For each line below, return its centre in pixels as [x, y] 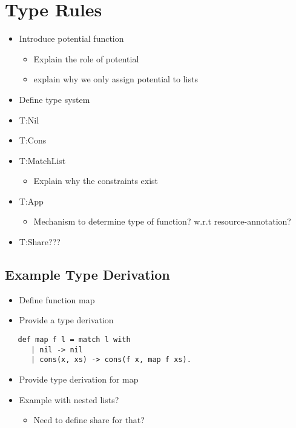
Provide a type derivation [66, 320]
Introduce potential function [71, 38]
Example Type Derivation [87, 275]
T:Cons [33, 140]
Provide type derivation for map [79, 379]
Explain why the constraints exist [96, 181]
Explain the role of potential [86, 58]
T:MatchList [42, 160]
